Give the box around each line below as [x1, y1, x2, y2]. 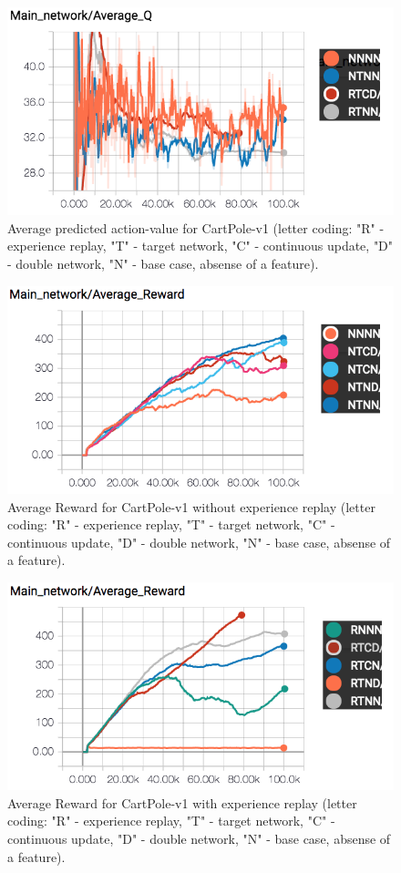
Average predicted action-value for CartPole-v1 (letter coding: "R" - [7, 218, 385, 237]
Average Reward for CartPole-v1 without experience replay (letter [7, 497, 375, 516]
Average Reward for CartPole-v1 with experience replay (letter [7, 793, 357, 812]
